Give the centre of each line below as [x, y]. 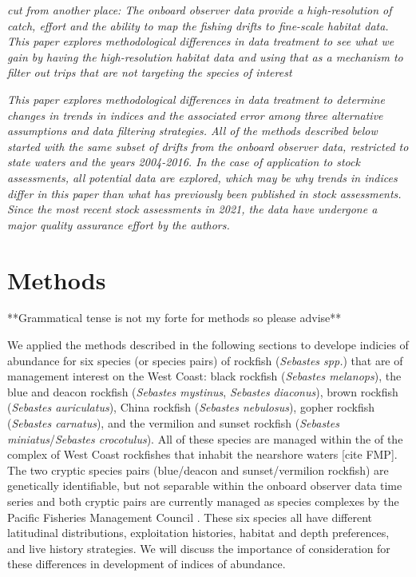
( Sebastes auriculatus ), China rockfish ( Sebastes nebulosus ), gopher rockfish [191, 407]
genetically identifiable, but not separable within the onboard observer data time [205, 485]
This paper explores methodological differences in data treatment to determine [196, 99]
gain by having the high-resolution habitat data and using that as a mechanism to [205, 56]
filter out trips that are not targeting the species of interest [150, 72]
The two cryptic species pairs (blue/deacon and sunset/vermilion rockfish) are [198, 470]
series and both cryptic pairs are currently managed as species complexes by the [203, 501]
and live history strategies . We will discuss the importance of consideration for [199, 548]
